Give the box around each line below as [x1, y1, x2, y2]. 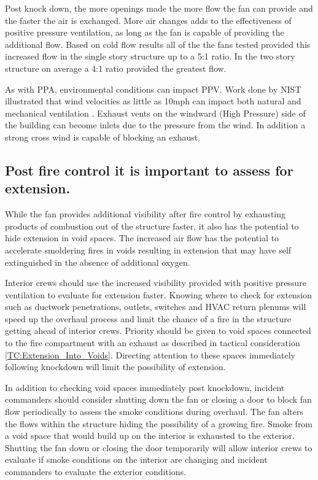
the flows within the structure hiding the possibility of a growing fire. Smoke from [5, 417, 313, 430]
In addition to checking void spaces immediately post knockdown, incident [5, 381, 285, 393]
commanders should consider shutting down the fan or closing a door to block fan [5, 393, 312, 406]
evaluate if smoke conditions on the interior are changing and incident [5, 453, 268, 466]
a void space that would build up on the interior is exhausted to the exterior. [5, 429, 295, 442]
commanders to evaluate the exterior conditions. [5, 465, 187, 478]
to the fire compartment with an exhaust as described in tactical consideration [5, 336, 300, 349]
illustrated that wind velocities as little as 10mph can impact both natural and [5, 95, 301, 107]
